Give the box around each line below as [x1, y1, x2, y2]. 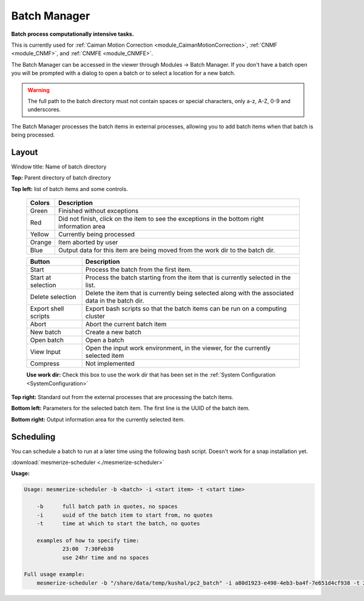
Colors [30, 199, 50, 207]
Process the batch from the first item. [85, 266, 192, 274]
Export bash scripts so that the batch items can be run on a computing [85, 304, 287, 313]
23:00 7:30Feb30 [62, 546, 114, 552]
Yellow [30, 230, 49, 239]
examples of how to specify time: [36, 537, 140, 544]
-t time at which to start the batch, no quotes [36, 520, 200, 527]
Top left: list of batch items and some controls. [11, 185, 129, 192]
